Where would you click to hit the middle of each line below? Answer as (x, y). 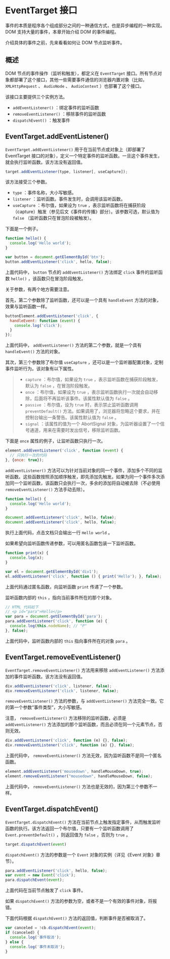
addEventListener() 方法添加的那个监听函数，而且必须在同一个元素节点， (82, 725)
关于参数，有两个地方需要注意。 (38, 289)
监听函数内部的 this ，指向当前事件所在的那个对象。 (60, 597)
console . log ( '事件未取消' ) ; (37, 947)
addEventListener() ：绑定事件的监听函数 (56, 108)
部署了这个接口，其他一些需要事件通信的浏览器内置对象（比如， (80, 80)
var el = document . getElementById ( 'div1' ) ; (52, 571)
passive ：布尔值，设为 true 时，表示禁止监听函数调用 (82, 405)
